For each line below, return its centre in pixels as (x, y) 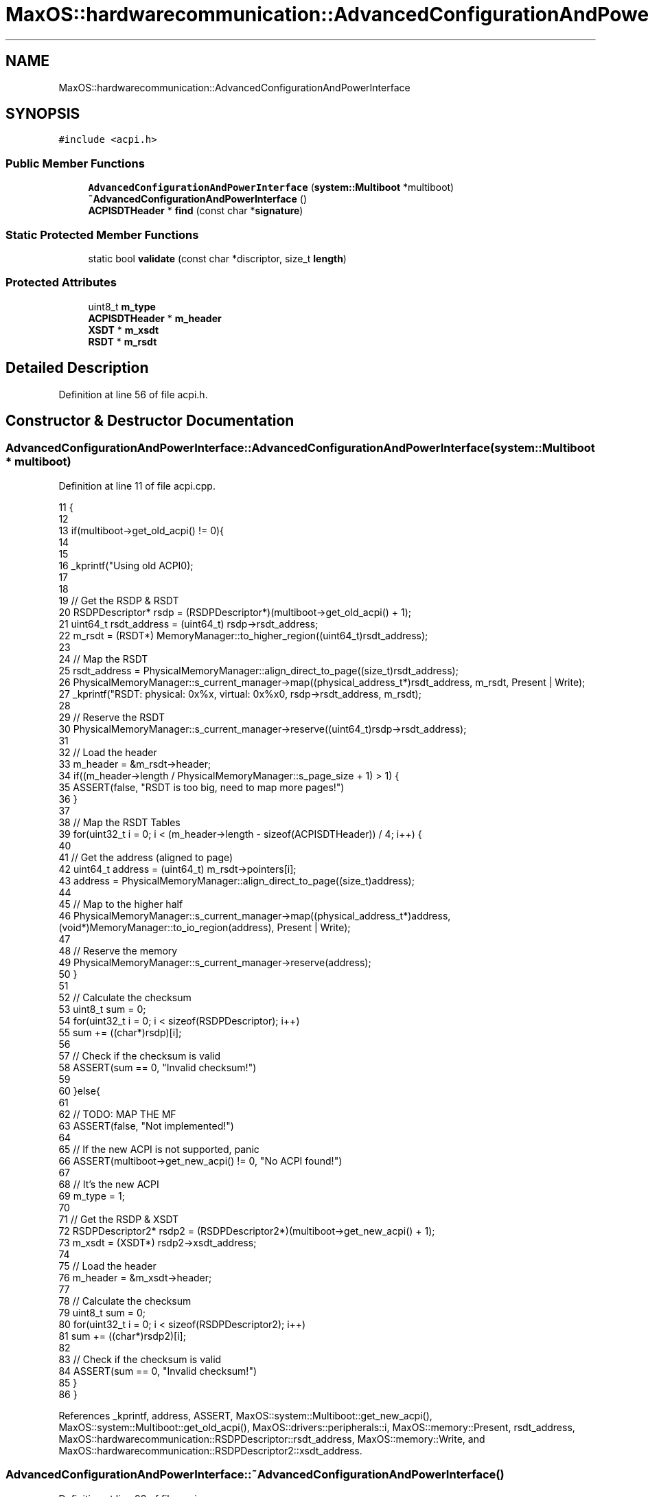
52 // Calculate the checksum (125, 997)
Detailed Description (77, 368)
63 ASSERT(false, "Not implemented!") (146, 1125)
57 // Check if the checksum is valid (140, 1055)
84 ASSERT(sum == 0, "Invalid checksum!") (158, 1371)
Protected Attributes (61, 283)
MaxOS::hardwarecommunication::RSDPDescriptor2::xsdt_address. (210, 1450)
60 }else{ (79, 1090)
